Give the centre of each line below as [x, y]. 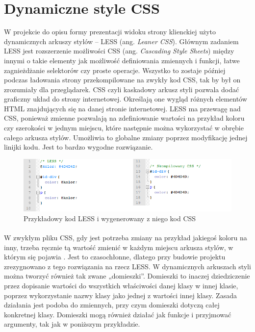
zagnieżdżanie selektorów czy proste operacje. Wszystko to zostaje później [115, 70]
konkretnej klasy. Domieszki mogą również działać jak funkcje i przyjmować [118, 314]
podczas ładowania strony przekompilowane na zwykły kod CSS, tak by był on [122, 80]
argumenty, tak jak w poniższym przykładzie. [72, 324]
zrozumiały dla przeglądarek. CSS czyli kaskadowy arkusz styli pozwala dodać [122, 89]
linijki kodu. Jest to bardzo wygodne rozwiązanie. [78, 147]
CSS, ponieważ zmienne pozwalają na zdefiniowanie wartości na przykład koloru [124, 118]
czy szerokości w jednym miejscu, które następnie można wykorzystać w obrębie [124, 128]
